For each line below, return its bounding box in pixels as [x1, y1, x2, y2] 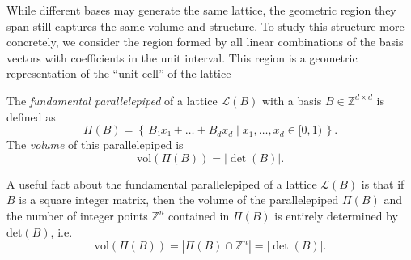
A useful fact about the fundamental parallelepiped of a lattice [6, 175, 317, 192]
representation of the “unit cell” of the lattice [6, 65, 231, 82]
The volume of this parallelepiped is [6, 136, 184, 153]
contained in [168, 207, 230, 224]
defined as [6, 108, 56, 125]
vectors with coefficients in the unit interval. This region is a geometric [6, 49, 358, 66]
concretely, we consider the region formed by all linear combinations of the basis [6, 33, 404, 50]
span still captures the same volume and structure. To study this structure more [6, 17, 405, 34]
